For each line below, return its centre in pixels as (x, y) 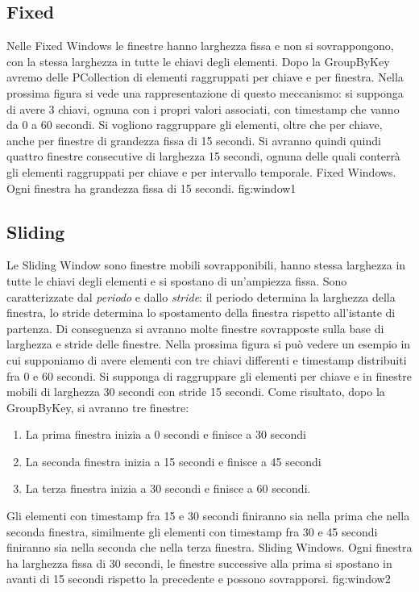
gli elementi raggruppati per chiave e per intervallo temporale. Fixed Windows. (201, 171)
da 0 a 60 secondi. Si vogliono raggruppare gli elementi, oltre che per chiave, (195, 125)
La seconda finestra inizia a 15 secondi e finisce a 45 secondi (173, 461)
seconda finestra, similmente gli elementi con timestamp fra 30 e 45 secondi (192, 531)
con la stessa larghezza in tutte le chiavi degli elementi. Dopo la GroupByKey (198, 61)
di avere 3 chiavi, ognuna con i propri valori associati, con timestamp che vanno (203, 108)
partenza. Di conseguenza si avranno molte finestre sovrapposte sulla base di (195, 328)
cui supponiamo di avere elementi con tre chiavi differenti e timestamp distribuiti (207, 359)
